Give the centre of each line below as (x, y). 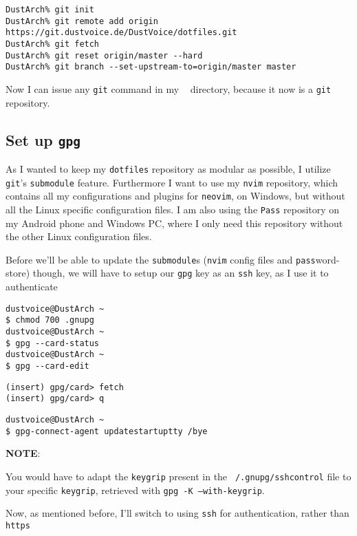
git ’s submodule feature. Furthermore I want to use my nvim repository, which (172, 182)
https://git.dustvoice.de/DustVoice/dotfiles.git (121, 33)
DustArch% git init (50, 10)
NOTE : (23, 453)
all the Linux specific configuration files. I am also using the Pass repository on (173, 209)
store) (18, 273)
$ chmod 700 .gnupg (50, 320)
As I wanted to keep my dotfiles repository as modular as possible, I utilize (168, 168)
